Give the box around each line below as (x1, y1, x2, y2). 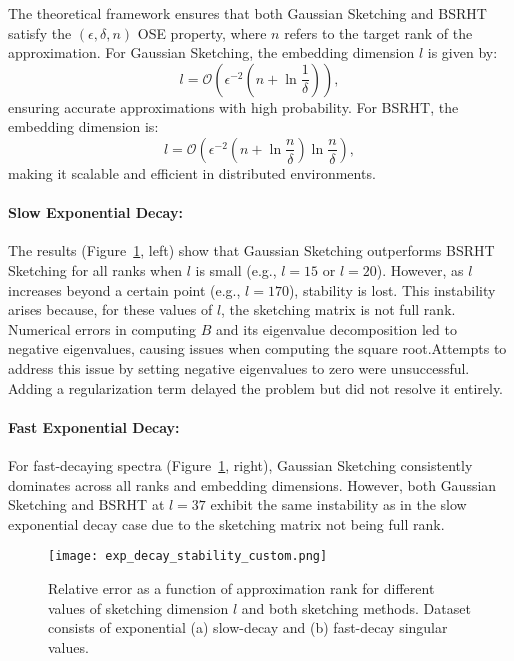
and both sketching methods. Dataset (241, 597, 471, 618)
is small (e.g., (195, 259, 277, 280)
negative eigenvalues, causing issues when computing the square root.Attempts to (8, 338, 507, 359)
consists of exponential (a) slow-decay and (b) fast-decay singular (48, 617, 448, 638)
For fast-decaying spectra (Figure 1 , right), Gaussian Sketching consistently (8, 454, 473, 475)
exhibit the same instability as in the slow (210, 494, 467, 515)
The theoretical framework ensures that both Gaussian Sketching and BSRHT (8, 3, 487, 23)
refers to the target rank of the (284, 22, 473, 43)
